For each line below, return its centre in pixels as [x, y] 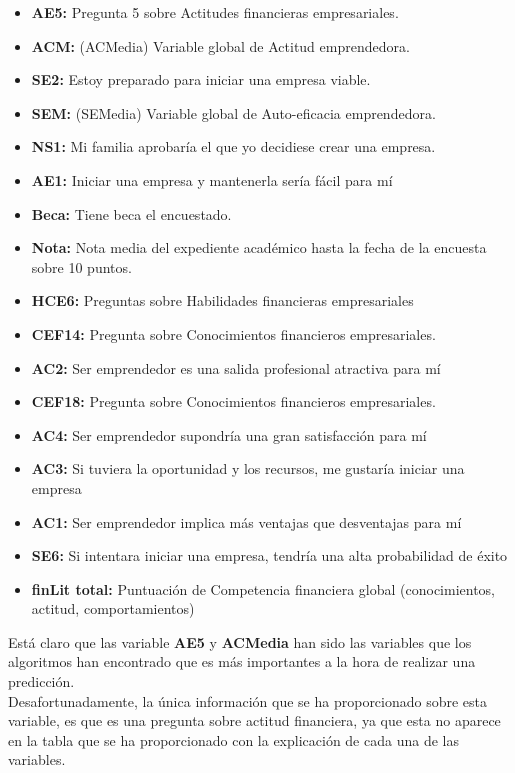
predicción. [41, 681]
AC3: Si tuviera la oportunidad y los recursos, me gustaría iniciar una [248, 468]
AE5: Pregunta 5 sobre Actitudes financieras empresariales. [215, 12]
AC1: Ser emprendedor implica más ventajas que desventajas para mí [246, 521]
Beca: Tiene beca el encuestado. [131, 213]
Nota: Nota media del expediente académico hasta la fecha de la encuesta [259, 247]
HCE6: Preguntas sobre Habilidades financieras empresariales [222, 300]
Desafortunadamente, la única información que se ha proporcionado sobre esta [248, 700]
